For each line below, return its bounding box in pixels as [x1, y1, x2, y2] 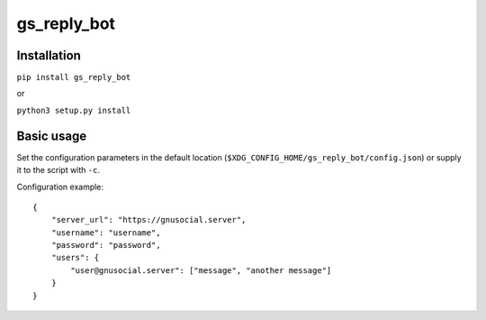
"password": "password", [50, 240, 161, 251]
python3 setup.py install [16, 105, 131, 115]
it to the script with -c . [16, 165, 101, 176]
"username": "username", [50, 227, 161, 238]
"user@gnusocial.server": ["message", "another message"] [70, 265, 332, 275]
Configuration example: [16, 181, 103, 192]
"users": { [50, 252, 100, 263]
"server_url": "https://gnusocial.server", [50, 215, 247, 225]
